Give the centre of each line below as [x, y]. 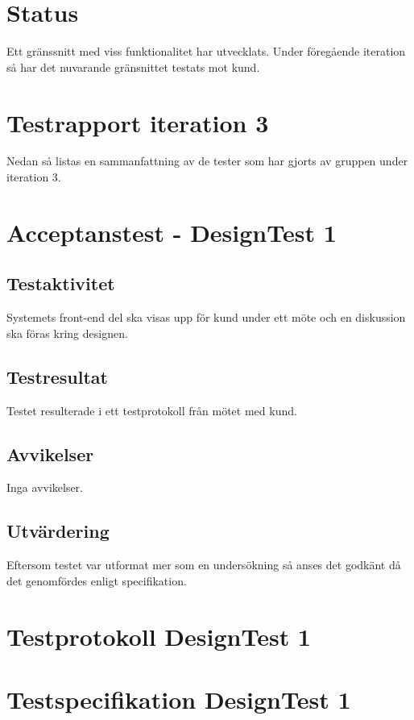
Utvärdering [58, 531]
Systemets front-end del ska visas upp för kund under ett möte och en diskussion [206, 317]
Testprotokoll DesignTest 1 [159, 636]
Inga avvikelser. [45, 487]
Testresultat [57, 376]
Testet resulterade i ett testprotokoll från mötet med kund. [152, 410]
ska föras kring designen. [67, 333]
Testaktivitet [61, 283]
